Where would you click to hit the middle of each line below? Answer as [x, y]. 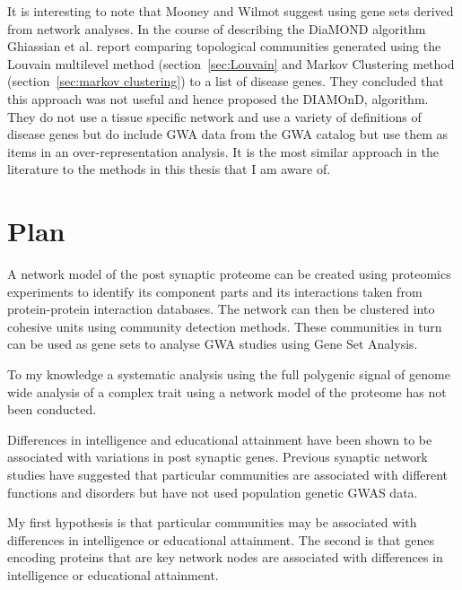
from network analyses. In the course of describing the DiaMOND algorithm [217, 28]
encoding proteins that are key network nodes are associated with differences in [225, 557]
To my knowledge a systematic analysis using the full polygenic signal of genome [229, 374]
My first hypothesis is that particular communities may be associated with [212, 522]
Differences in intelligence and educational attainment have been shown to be [220, 439]
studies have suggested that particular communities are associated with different [228, 474]
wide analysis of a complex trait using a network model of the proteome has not [227, 391]
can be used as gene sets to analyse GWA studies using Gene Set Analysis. [213, 344]
